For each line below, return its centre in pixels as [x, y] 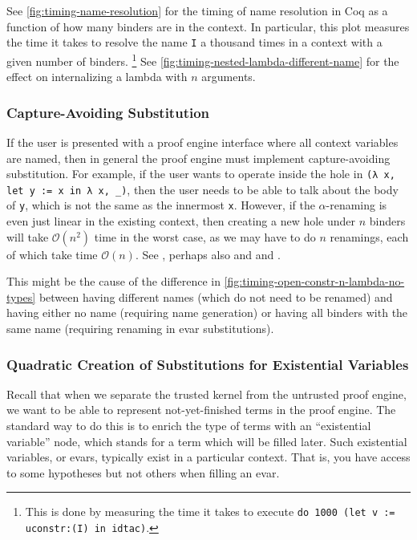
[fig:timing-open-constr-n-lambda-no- [314, 281]
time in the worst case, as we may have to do [205, 236]
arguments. [229, 77]
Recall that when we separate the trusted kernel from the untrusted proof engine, [206, 394]
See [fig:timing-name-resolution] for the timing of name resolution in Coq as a [197, 10]
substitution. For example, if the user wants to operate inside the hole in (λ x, [201, 174]
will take [28, 236]
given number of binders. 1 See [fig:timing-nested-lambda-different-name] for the [203, 59]
